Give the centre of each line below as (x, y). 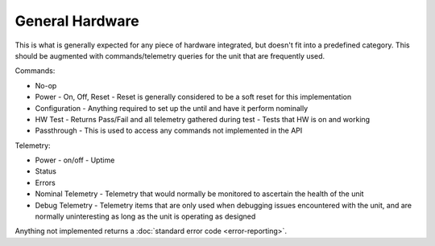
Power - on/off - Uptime (75, 160)
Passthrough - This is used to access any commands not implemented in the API (169, 131)
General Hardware (77, 21)
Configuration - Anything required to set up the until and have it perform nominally (172, 108)
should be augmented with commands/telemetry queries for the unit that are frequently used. (170, 55)
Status (46, 171)
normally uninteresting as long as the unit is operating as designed (145, 216)
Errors (45, 182)
